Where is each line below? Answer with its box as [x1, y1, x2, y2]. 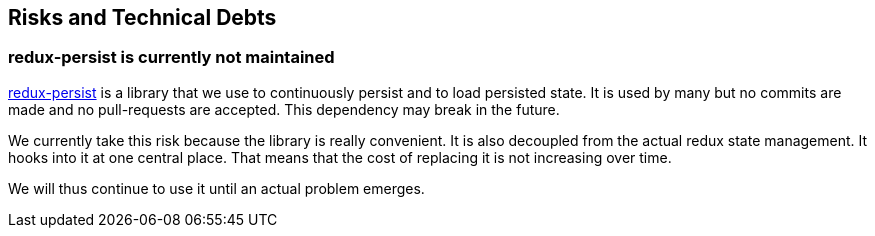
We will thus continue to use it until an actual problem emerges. [8, 179, 425, 197]
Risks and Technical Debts [8, 5, 277, 30]
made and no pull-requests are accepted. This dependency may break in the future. [8, 100, 560, 118]
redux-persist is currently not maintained [8, 47, 335, 68]
